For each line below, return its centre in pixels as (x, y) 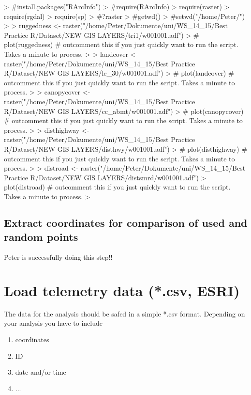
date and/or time (41, 372)
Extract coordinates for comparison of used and (126, 222)
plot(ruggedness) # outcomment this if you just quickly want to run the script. (121, 44)
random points (41, 237)
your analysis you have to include (53, 323)
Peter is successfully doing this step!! (58, 257)
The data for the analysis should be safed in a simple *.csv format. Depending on (125, 313)
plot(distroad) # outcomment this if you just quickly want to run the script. (117, 187)
